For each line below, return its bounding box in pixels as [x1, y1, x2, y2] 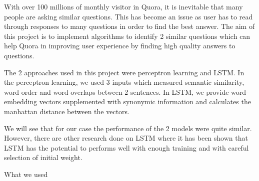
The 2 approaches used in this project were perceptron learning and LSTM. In [4, 67, 244, 77]
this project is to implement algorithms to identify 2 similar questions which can [4, 30, 250, 41]
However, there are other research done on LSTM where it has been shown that [4, 133, 248, 143]
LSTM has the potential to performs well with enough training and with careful [4, 142, 249, 153]
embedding [4, 96, 37, 107]
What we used [4, 169, 48, 179]
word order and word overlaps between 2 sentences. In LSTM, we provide [4, 86, 229, 97]
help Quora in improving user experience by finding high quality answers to [4, 40, 235, 51]
